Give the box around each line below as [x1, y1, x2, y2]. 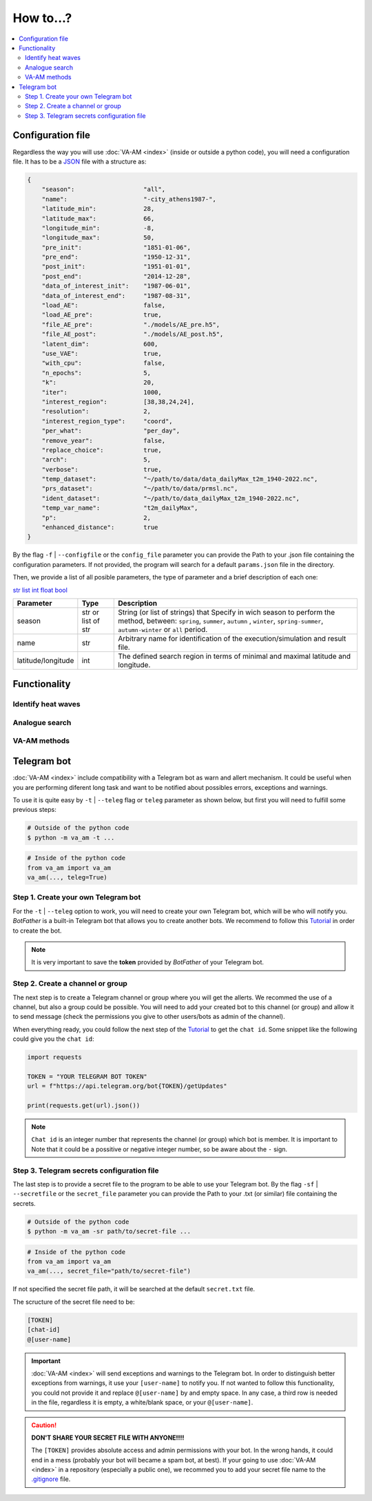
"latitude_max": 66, [41, 215, 155, 222]
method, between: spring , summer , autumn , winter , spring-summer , [118, 616, 324, 626]
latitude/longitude [17, 655, 74, 665]
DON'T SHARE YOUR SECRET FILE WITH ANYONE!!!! [31, 1433, 185, 1442]
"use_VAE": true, [41, 349, 162, 357]
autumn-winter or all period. [118, 624, 208, 634]
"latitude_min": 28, [41, 205, 155, 213]
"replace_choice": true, [41, 446, 162, 454]
